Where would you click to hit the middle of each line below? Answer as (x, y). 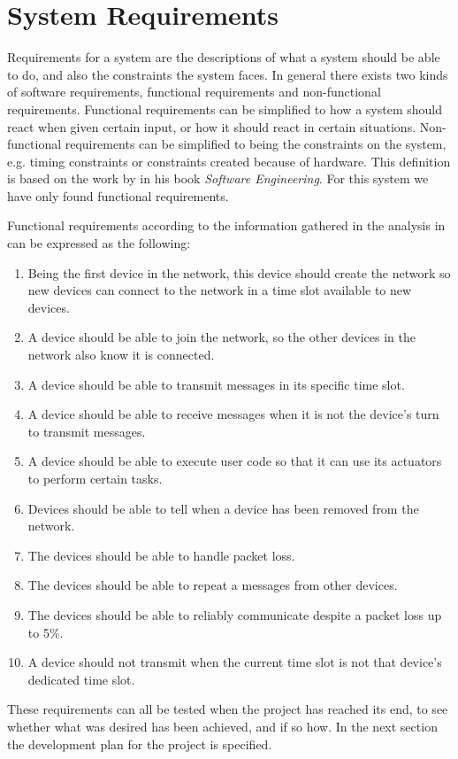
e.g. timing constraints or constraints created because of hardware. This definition (229, 161)
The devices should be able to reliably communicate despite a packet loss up (235, 614)
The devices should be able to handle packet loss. (161, 555)
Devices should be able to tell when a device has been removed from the (223, 508)
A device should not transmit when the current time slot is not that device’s (235, 662)
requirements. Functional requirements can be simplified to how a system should (225, 108)
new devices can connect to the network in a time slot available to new (220, 290)
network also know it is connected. (121, 355)
